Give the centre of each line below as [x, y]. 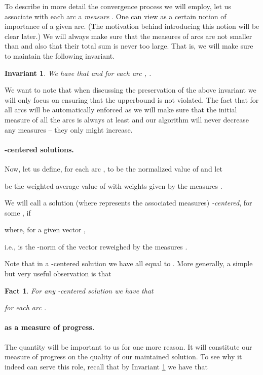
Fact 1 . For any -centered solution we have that [79, 290]
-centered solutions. [39, 149]
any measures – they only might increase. [69, 129]
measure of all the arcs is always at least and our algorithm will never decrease [127, 119]
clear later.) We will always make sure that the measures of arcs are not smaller [128, 36]
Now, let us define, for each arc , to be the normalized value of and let [114, 168]
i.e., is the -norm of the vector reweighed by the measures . [96, 246]
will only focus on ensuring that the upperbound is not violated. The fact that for [132, 99]
